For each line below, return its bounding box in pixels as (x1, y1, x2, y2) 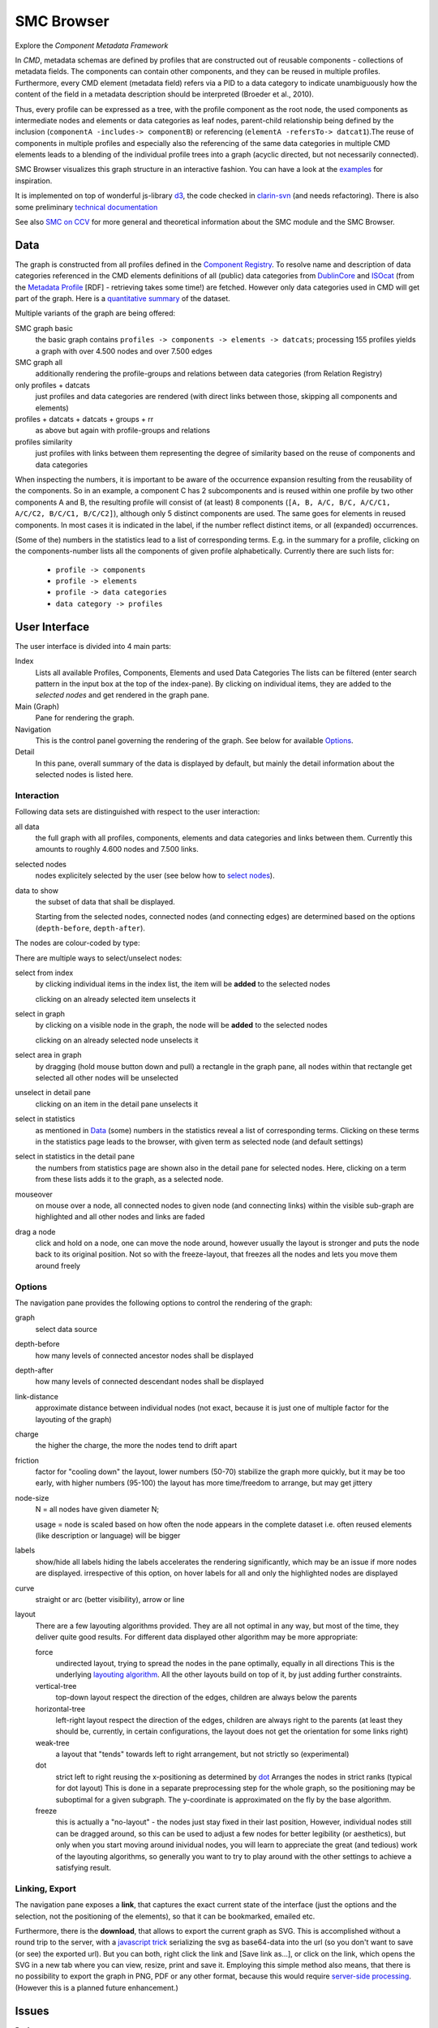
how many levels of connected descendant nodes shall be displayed (35, 1377, 264, 1386)
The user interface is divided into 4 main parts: (15, 641, 172, 651)
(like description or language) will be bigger (35, 1531, 181, 1540)
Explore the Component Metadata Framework (15, 41, 169, 50)
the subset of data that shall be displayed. (35, 896, 176, 906)
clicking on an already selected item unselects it (35, 994, 196, 1003)
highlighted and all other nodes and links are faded (35, 1212, 205, 1222)
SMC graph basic (15, 323, 73, 333)
